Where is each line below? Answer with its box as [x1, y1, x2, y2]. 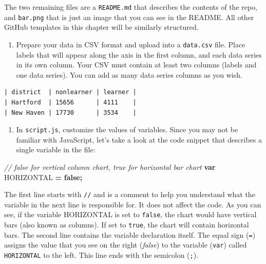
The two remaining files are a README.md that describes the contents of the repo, [4, 2, 258, 12]
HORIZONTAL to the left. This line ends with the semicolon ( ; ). [4, 250, 199, 260]
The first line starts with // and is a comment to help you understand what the [4, 189, 255, 200]
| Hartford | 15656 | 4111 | [4, 98, 137, 106]
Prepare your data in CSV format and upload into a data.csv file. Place [16, 39, 245, 49]
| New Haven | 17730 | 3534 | [4, 109, 137, 116]
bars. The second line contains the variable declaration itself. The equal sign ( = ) [4, 229, 256, 240]
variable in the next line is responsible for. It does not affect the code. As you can [4, 199, 261, 209]
